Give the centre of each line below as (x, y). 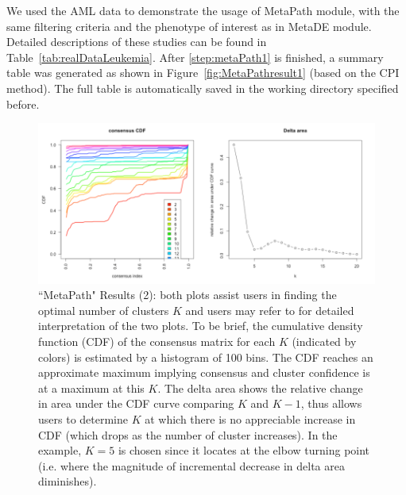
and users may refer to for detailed (270, 310)
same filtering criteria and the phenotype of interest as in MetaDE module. (189, 26)
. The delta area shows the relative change (260, 388)
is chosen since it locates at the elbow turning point (244, 450)
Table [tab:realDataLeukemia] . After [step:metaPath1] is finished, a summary (195, 57)
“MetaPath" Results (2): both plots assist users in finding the (188, 295)
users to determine (83, 418)
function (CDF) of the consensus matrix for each (157, 342)
